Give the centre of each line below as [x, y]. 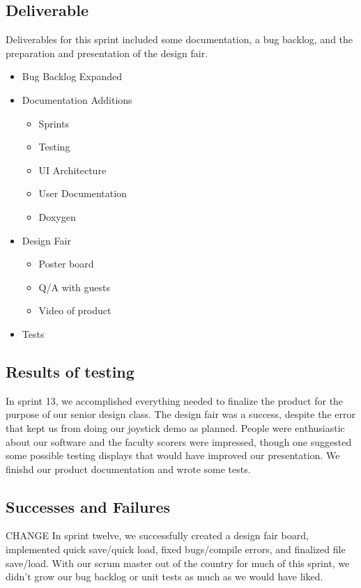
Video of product [75, 310]
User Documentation [83, 193]
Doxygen [57, 216]
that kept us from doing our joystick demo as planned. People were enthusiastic [175, 427]
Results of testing [70, 371]
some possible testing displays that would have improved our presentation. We [173, 455]
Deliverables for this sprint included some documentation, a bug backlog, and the [179, 39]
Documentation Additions [77, 99]
